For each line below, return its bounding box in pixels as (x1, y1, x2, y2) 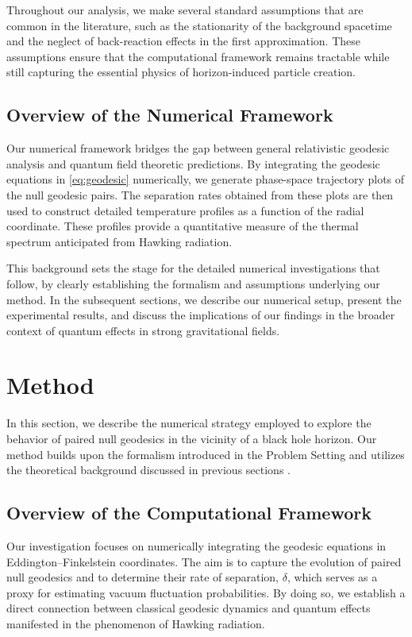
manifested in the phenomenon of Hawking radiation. (6, 615, 265, 631)
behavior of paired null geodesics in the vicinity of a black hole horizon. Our (6, 430, 377, 447)
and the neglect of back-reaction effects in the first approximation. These (6, 33, 360, 49)
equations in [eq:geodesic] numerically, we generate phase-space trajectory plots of (6, 171, 405, 187)
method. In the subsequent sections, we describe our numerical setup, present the (6, 291, 402, 307)
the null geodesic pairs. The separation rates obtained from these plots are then (6, 186, 394, 203)
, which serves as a (287, 569, 378, 585)
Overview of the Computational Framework (6, 500, 372, 525)
